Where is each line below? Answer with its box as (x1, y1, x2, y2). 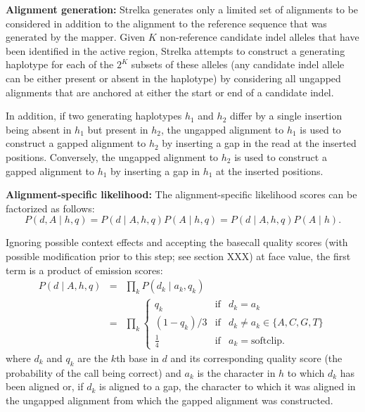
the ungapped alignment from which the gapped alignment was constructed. (6, 392, 333, 407)
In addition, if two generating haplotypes (6, 108, 182, 123)
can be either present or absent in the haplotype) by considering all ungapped (6, 70, 341, 85)
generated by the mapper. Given (6, 30, 146, 44)
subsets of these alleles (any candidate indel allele (131, 57, 345, 72)
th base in (116, 350, 159, 365)
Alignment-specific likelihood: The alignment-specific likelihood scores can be (6, 187, 357, 202)
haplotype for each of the (6, 57, 114, 72)
